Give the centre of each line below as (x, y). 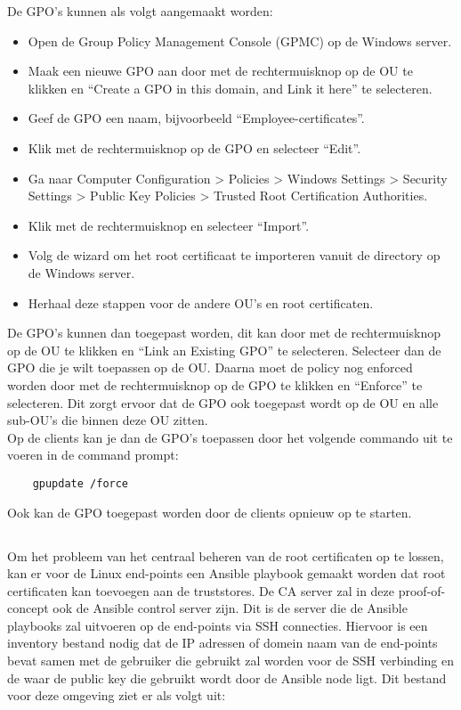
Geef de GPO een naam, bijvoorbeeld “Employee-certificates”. (196, 118)
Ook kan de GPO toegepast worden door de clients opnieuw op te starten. (210, 512)
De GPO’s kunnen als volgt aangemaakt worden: (140, 11)
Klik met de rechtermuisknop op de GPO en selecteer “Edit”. (194, 147)
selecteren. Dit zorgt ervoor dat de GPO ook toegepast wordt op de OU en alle (223, 402)
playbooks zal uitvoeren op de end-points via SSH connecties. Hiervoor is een (218, 625)
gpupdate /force (81, 483)
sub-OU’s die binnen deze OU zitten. (108, 420)
